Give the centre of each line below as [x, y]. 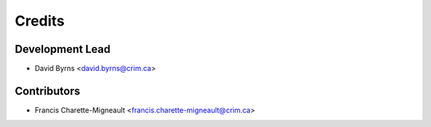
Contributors [47, 91]
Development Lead [63, 49]
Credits [40, 21]
